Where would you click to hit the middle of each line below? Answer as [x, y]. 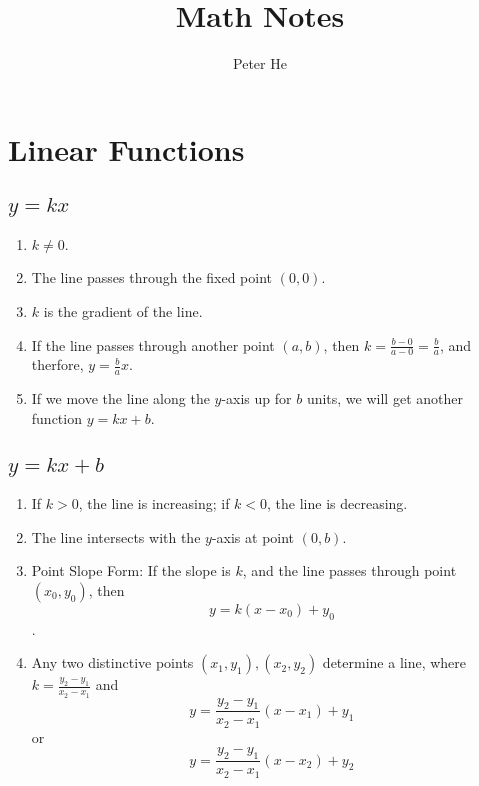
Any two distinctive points [112, 662]
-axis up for [256, 398]
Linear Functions [126, 148]
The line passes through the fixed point [152, 277]
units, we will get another [384, 398]
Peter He [260, 63]
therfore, [57, 364]
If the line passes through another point [153, 344]
